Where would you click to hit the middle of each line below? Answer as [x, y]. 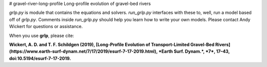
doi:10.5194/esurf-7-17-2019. [40, 58]
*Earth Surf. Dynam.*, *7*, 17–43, [194, 51]
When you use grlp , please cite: [42, 35]
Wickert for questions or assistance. [46, 27]
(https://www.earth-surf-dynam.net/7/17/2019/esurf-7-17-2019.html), [83, 51]
